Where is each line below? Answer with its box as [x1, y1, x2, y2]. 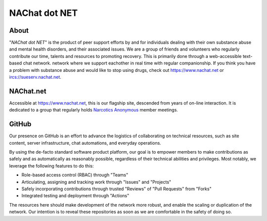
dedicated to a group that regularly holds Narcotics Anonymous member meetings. [9, 107, 178, 113]
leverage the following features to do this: [9, 163, 94, 168]
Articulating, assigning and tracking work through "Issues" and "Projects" [21, 179, 172, 185]
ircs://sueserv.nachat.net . [9, 74, 62, 80]
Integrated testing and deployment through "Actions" [21, 193, 130, 199]
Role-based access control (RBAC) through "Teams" [21, 172, 129, 178]
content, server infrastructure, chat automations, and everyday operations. [9, 140, 162, 146]
